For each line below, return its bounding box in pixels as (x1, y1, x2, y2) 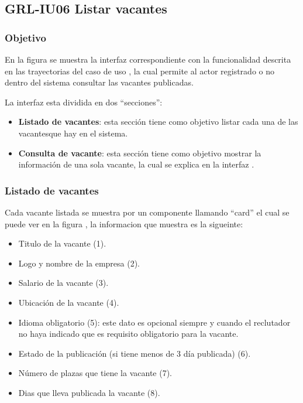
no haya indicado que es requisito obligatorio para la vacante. (18, 327, 239, 340)
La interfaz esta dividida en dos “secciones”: (5, 95, 163, 108)
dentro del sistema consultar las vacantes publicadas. (5, 76, 194, 88)
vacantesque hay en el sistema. (18, 127, 128, 139)
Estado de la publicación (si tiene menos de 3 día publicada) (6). (18, 347, 251, 359)
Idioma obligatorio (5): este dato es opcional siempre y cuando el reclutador (18, 316, 291, 328)
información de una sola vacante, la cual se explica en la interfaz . (18, 158, 254, 170)
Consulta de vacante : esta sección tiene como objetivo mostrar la (18, 146, 261, 159)
